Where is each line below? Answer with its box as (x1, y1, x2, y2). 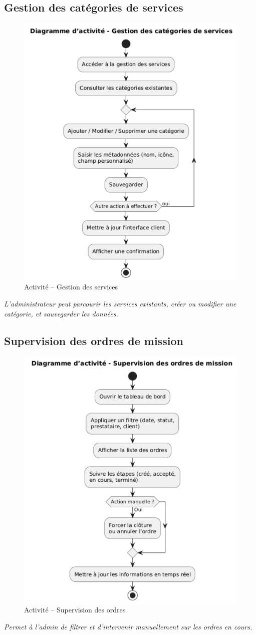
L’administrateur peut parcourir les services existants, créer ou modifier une (4, 298, 236, 308)
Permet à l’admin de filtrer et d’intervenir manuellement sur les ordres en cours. (4, 621, 252, 631)
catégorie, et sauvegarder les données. (4, 308, 118, 319)
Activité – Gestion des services (24, 281, 118, 292)
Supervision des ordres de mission (4, 333, 183, 348)
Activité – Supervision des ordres (24, 604, 126, 615)
